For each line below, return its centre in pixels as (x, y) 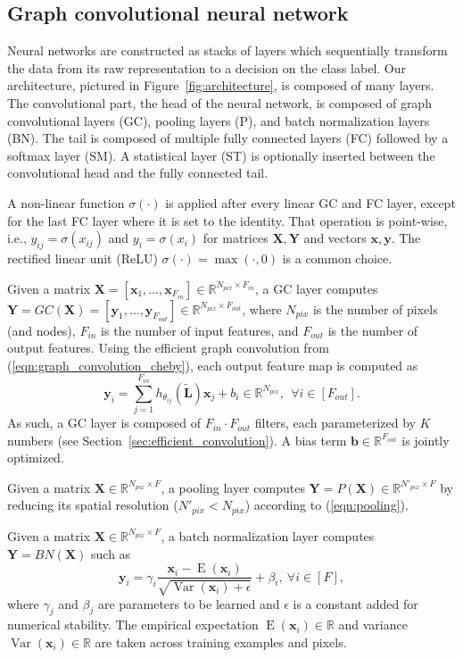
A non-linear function (66, 202)
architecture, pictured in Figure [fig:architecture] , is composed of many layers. (221, 85)
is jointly (426, 440)
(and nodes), (41, 330)
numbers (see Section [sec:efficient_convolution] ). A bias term (177, 440)
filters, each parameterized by (335, 423)
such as (111, 553)
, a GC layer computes (317, 288)
